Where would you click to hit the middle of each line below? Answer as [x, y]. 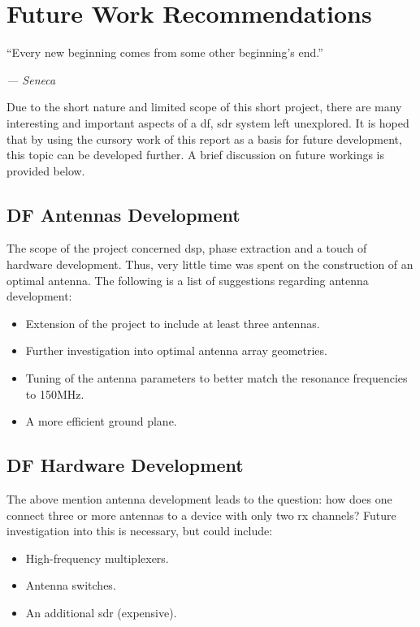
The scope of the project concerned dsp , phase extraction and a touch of [187, 248]
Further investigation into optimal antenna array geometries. [176, 350]
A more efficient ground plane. [101, 421]
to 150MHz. [55, 393]
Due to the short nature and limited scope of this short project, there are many [204, 107]
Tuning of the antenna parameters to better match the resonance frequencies [216, 378]
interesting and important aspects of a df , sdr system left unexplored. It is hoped [208, 122]
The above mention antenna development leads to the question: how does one [199, 499]
